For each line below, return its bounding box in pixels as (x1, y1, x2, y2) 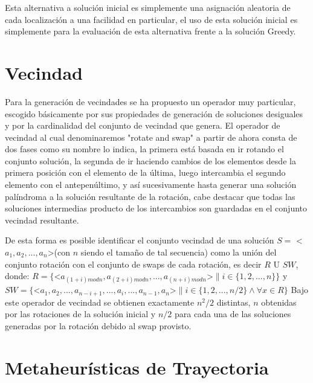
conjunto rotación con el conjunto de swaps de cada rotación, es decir (5, 257, 262, 270)
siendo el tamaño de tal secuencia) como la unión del (80, 246, 277, 259)
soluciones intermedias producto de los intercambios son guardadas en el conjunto (5, 202, 308, 214)
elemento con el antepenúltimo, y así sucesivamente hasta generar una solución (5, 178, 297, 191)
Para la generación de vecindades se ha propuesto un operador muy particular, (5, 95, 296, 108)
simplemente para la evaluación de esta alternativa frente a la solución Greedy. (5, 25, 296, 37)
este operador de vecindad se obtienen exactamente (5, 295, 195, 308)
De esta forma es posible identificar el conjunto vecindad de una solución (5, 234, 274, 246)
